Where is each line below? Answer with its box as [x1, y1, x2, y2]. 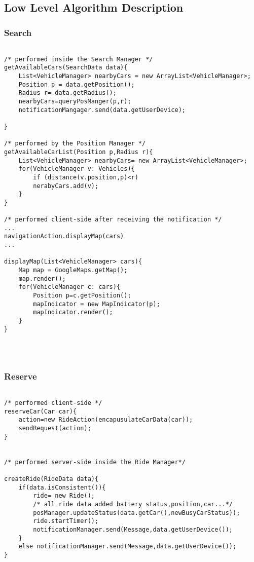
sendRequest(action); [18, 425, 91, 432]
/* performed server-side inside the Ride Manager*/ [4, 458, 186, 466]
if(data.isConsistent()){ [18, 483, 106, 491]
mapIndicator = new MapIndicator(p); [33, 300, 160, 308]
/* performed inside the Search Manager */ [4, 55, 153, 63]
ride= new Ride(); [33, 492, 95, 500]
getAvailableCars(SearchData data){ [4, 64, 128, 71]
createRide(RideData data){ [4, 475, 99, 483]
